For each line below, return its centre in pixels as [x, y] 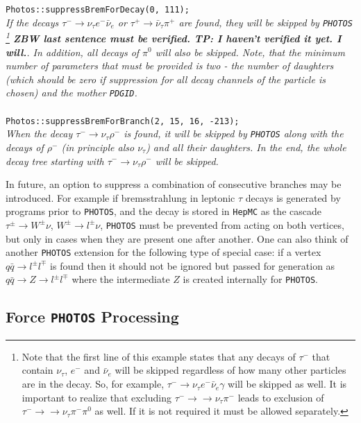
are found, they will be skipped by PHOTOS [266, 22]
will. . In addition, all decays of [73, 52]
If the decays [32, 22]
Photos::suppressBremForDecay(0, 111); [98, 10]
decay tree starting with [55, 161]
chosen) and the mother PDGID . [72, 93]
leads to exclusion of [281, 397]
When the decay [39, 133]
